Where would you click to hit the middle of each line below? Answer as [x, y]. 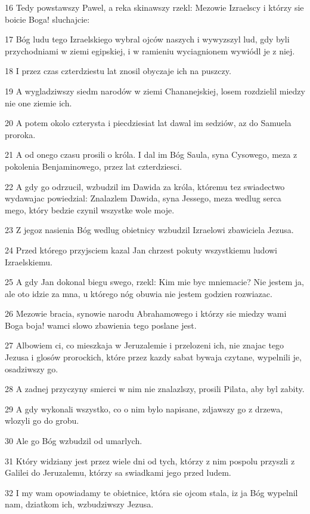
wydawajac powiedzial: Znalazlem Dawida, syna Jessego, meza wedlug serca [143, 198]
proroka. [20, 134]
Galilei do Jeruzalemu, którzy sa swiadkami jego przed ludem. [118, 472]
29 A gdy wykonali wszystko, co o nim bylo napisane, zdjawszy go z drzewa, [144, 409]
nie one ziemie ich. [38, 103]
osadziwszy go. [32, 368]
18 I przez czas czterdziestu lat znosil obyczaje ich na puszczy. [118, 71]
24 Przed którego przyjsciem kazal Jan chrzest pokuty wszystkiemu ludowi [141, 250]
